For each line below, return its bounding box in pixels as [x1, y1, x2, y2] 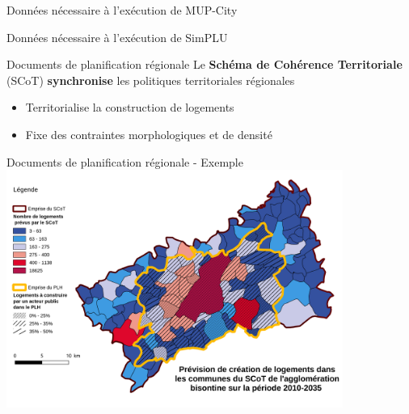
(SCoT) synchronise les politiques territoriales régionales [6, 71, 295, 88]
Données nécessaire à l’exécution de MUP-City [6, 2, 238, 18]
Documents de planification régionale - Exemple [6, 153, 243, 170]
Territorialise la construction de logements [25, 99, 234, 116]
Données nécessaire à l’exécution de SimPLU [6, 28, 228, 45]
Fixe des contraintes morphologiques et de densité [25, 125, 272, 142]
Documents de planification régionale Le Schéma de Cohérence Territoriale [6, 56, 403, 73]
